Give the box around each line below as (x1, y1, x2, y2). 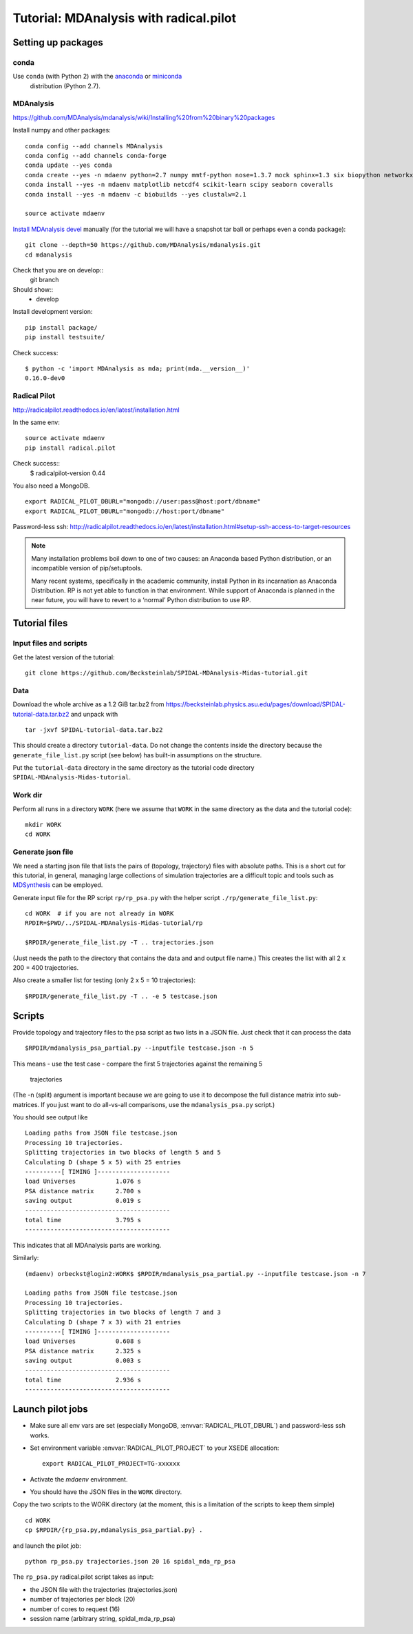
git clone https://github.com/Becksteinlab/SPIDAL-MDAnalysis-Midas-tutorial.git (25, 669, 308, 677)
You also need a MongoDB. (12, 481, 90, 490)
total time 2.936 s (25, 1376, 141, 1384)
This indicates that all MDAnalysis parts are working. (12, 1241, 162, 1249)
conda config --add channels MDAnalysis (25, 142, 163, 150)
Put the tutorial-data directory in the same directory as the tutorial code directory (12, 764, 255, 772)
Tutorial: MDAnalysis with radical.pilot (12, 10, 237, 26)
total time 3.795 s (25, 1216, 141, 1224)
